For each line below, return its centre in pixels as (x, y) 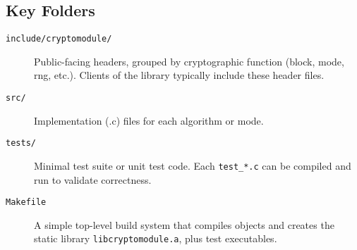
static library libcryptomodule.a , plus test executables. (156, 238)
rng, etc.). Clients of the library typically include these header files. (179, 75)
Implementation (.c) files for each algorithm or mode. (149, 120)
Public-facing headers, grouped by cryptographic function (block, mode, (189, 61)
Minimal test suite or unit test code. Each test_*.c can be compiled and (193, 165)
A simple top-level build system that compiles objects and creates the (184, 224)
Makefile (26, 202)
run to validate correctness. (93, 179)
